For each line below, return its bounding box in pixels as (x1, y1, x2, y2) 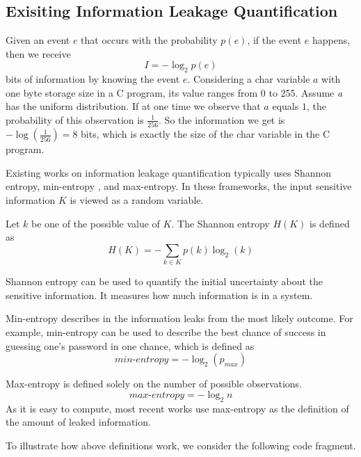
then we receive (6, 46, 71, 61)
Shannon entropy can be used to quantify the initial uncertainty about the (6, 274, 323, 289)
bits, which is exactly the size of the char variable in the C (81, 127, 330, 141)
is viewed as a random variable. (70, 193, 204, 207)
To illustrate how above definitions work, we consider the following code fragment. (6, 438, 356, 452)
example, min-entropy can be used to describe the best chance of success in (6, 324, 326, 339)
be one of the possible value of (31, 216, 160, 230)
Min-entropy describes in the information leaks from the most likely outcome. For (6, 311, 353, 326)
